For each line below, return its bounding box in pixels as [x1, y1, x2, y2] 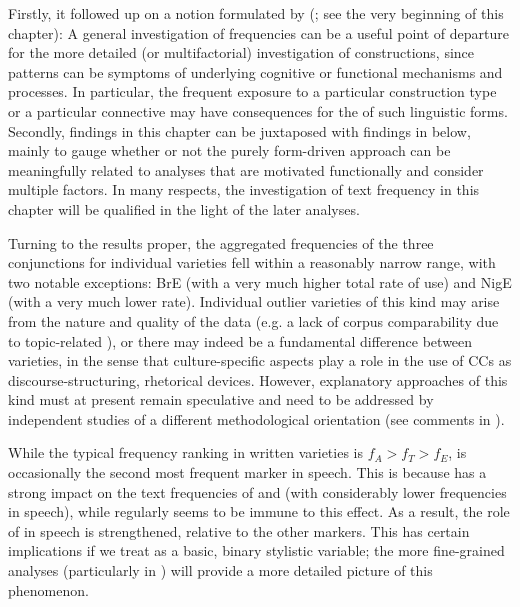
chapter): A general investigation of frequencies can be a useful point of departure [8, 22, 509, 43]
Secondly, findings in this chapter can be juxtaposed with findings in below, [8, 120, 471, 141]
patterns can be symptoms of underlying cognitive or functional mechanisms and [8, 61, 503, 82]
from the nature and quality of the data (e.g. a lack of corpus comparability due [8, 310, 499, 331]
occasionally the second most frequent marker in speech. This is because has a [8, 462, 487, 483]
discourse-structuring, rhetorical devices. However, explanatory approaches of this [8, 369, 508, 390]
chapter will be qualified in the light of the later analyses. [8, 198, 360, 219]
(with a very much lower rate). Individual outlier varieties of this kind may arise [8, 291, 500, 312]
